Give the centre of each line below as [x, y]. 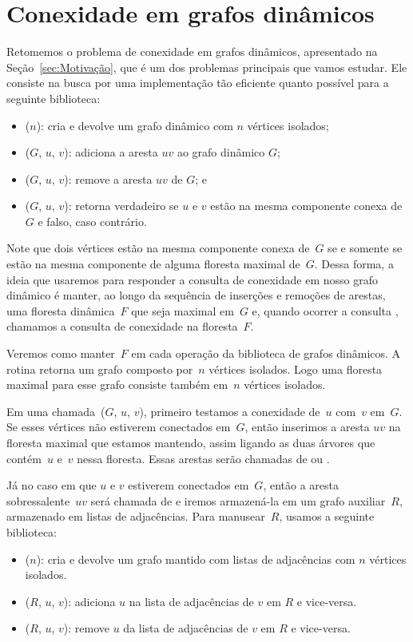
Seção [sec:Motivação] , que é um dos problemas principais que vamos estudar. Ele [207, 67]
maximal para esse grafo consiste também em [117, 384]
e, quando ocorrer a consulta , [325, 310]
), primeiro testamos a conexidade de [230, 411]
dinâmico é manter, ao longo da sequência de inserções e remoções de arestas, [196, 295]
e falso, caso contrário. [92, 221]
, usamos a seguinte [327, 516]
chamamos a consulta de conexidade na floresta [122, 326]
